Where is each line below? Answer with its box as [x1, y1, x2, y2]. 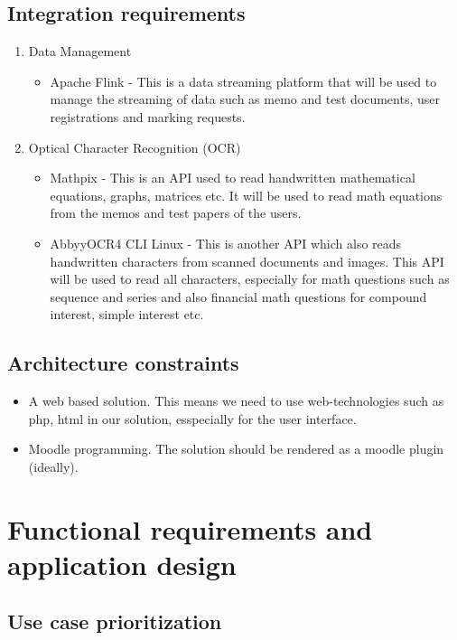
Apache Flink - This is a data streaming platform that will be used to [50, 71, 437, 90]
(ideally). [28, 456, 79, 475]
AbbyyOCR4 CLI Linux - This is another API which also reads [50, 233, 402, 252]
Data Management [28, 42, 132, 61]
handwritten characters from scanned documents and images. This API [50, 251, 444, 270]
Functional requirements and [7, 510, 373, 547]
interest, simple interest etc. [50, 305, 204, 324]
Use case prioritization [7, 607, 222, 635]
